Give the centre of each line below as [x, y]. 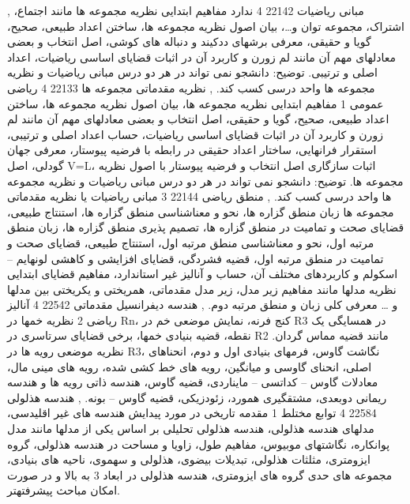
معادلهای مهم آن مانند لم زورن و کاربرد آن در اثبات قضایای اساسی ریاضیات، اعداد [201, 56]
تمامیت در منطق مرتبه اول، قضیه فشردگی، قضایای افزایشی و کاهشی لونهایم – [196, 258]
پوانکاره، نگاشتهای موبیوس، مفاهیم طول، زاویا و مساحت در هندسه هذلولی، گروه [199, 444]
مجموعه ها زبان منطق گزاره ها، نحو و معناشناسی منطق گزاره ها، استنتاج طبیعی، [201, 211]
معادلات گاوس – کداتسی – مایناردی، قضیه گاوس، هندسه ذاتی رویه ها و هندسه [193, 382]
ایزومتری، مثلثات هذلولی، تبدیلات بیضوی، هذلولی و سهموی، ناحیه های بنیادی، [189, 459]
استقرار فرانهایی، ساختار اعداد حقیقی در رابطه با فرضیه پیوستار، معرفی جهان [192, 150]
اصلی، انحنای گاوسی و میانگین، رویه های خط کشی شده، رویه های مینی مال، [190, 366]
